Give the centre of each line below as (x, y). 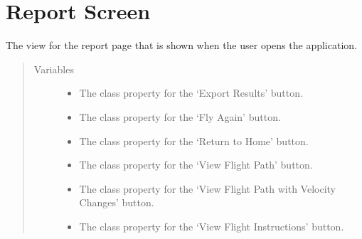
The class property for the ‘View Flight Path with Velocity (207, 188)
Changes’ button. (117, 202)
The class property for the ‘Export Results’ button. (191, 93)
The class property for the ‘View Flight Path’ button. (196, 165)
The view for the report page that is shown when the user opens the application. (181, 45)
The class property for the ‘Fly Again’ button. (180, 116)
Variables (54, 69)
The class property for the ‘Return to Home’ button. (194, 140)
